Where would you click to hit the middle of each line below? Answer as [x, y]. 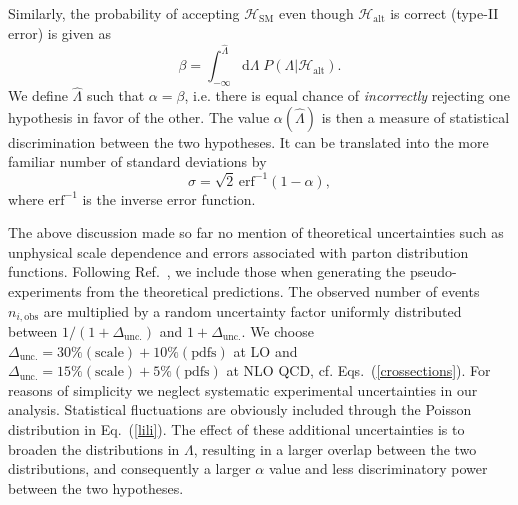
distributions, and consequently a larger [129, 468]
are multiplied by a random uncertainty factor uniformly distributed [252, 310]
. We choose [277, 330]
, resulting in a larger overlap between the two [335, 448]
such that [115, 95]
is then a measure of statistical [415, 116]
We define [38, 95]
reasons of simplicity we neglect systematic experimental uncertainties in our [243, 389]
